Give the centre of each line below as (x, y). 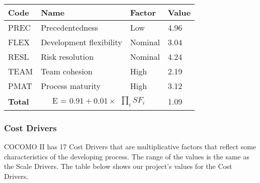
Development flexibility (81, 42)
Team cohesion (67, 71)
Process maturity (71, 86)
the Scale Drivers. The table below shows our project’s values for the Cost (118, 166)
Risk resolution (67, 57)
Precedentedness (69, 27)
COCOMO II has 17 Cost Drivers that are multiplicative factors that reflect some (130, 147)
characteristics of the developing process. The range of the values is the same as (127, 156)
